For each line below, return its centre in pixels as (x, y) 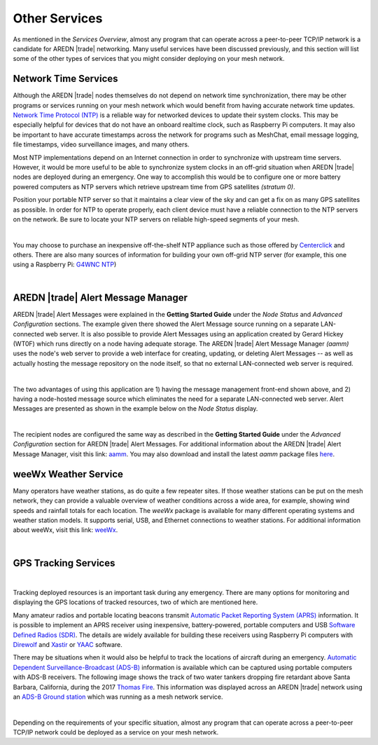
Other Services (58, 18)
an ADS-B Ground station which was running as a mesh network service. (118, 697)
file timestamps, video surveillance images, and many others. (101, 144)
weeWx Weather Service (68, 474)
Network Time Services (65, 79)
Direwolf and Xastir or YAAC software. (68, 644)
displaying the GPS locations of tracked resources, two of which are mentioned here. (135, 602)
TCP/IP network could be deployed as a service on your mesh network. (116, 732)
